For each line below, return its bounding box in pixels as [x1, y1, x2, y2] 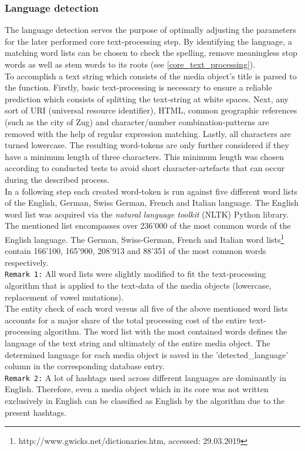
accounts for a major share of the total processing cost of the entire [5, 313, 246, 326]
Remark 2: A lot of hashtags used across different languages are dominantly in [5, 371, 286, 383]
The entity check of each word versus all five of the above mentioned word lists [5, 302, 288, 315]
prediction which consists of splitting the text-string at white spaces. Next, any [5, 92, 289, 105]
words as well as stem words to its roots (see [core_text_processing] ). [5, 58, 256, 70]
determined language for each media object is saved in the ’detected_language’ [5, 348, 289, 360]
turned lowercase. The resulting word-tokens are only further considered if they [5, 139, 289, 151]
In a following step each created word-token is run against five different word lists [5, 185, 298, 197]
